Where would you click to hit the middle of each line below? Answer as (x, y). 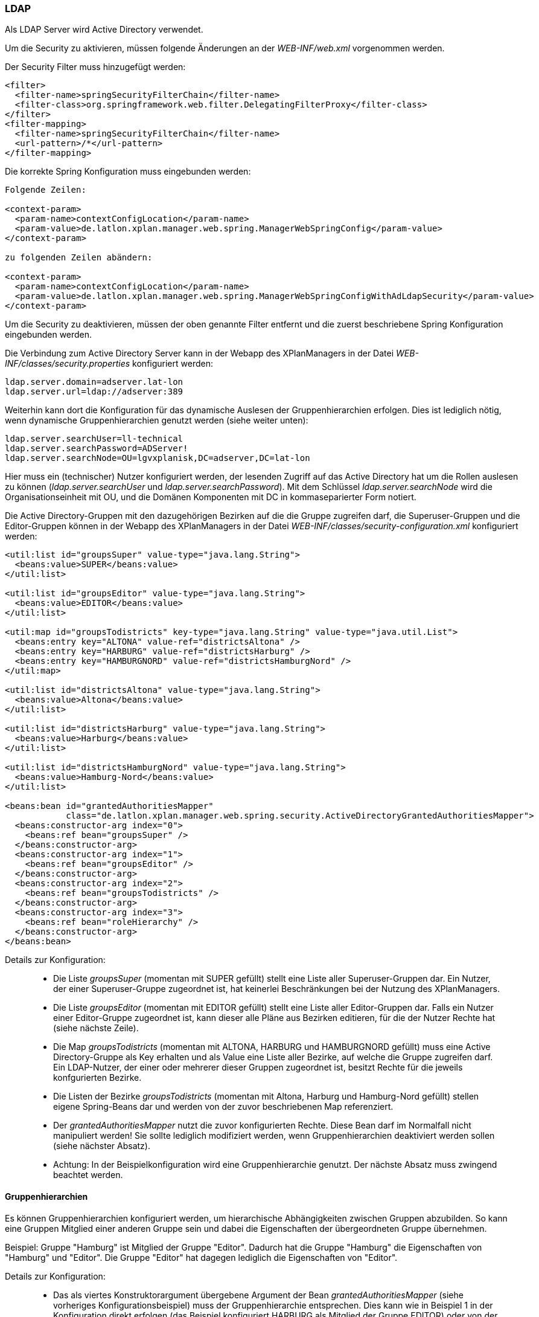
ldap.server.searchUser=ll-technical (94, 439)
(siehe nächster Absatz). (102, 1146)
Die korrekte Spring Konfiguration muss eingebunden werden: (128, 172)
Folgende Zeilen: (46, 190)
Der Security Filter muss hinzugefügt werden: (95, 67)
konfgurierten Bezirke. (97, 1078)
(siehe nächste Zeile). (96, 1028)
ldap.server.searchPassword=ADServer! (97, 449)
